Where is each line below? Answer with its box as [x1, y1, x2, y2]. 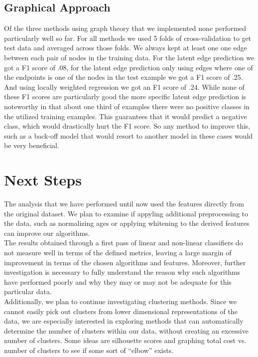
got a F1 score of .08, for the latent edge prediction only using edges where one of [4, 62, 253, 72]
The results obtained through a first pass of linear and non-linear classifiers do [4, 237, 243, 248]
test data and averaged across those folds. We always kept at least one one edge [4, 42, 247, 53]
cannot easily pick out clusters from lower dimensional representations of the [4, 306, 238, 316]
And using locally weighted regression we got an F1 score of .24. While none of [4, 81, 245, 92]
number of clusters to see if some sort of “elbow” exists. [4, 345, 174, 355]
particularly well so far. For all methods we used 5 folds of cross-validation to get [4, 32, 252, 43]
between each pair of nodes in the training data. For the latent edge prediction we [4, 52, 255, 62]
